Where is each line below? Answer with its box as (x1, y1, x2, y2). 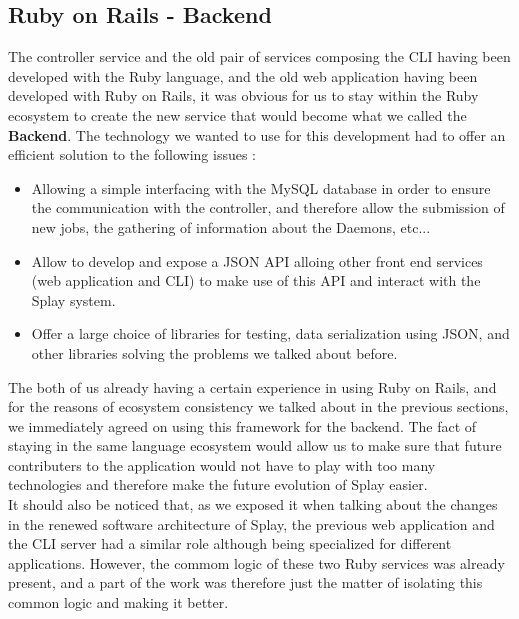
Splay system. (31, 289, 116, 310)
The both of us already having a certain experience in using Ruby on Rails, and (8, 376, 497, 397)
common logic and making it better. (8, 592, 229, 613)
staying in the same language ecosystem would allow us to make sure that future (8, 435, 502, 456)
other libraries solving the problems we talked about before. (31, 342, 398, 363)
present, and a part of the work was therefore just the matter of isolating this (8, 572, 483, 593)
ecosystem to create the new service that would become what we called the (8, 104, 467, 125)
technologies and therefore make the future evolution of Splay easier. (8, 474, 428, 495)
